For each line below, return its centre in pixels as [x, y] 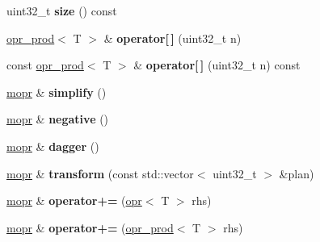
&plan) [297, 173]
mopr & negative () [58, 119]
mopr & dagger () [53, 146]
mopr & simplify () [57, 92]
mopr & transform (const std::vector [100, 173]
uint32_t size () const [62, 10]
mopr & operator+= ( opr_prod [90, 227]
